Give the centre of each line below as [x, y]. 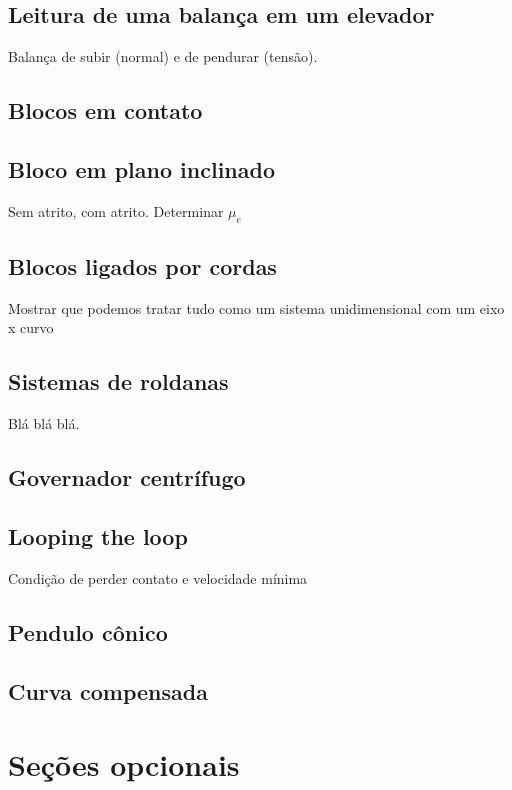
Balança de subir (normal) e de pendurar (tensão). [163, 56]
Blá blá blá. [44, 423]
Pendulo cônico [88, 631]
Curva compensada [108, 690]
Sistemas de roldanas [118, 381]
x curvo [31, 327]
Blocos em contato [105, 110]
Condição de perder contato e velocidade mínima [158, 577]
